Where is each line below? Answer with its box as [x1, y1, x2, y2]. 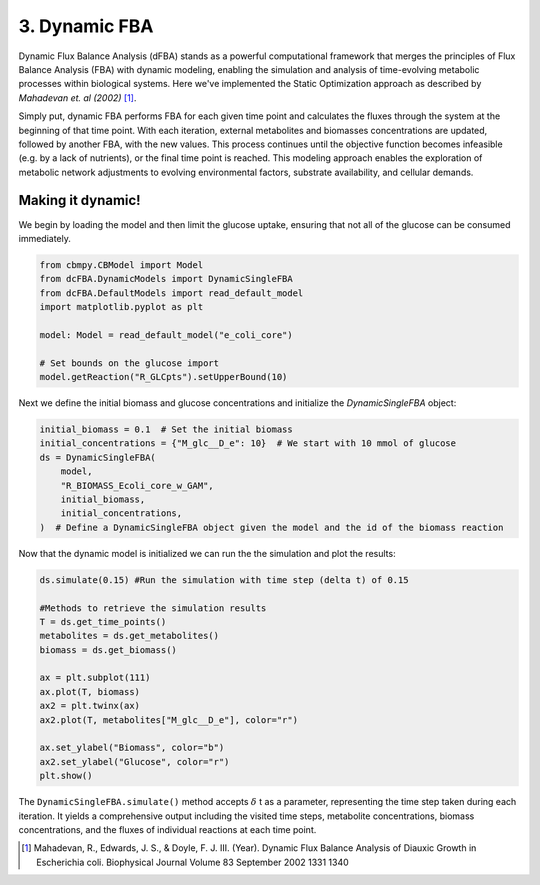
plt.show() [39, 770, 93, 782]
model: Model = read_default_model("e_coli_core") [39, 329, 294, 340]
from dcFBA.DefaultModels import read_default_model [39, 287, 304, 299]
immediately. [18, 232, 72, 244]
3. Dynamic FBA [18, 15, 154, 37]
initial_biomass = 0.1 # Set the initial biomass [39, 424, 294, 435]
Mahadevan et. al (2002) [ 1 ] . [18, 91, 137, 104]
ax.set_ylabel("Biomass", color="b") [39, 742, 225, 754]
